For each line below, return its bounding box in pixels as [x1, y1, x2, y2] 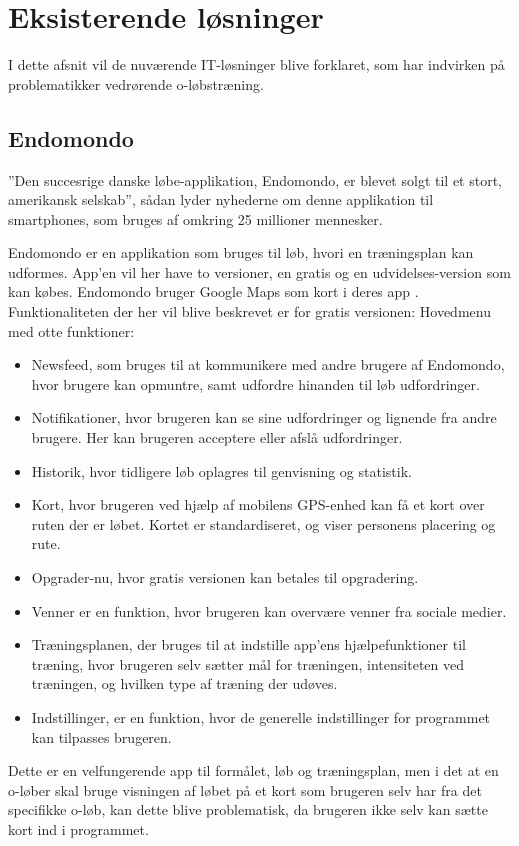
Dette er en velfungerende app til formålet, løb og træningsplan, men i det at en [8, 760, 499, 781]
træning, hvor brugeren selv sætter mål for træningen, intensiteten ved [31, 653, 464, 674]
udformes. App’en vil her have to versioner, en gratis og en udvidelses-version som [8, 261, 511, 282]
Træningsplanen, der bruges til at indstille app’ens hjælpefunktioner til [31, 634, 466, 655]
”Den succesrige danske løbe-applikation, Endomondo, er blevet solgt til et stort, [8, 169, 503, 190]
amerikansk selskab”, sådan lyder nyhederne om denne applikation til [8, 189, 434, 210]
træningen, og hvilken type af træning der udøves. [31, 673, 338, 694]
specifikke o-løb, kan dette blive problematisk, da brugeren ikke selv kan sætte [8, 799, 488, 820]
